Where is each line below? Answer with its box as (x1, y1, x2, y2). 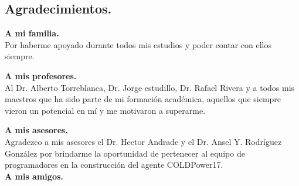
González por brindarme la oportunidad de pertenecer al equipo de (5, 147, 245, 159)
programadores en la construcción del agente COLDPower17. (5, 158, 223, 171)
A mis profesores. (5, 69, 77, 82)
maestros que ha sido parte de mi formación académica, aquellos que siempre (5, 93, 281, 105)
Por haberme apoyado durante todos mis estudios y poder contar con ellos (5, 38, 271, 50)
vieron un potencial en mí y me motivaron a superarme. (5, 104, 206, 116)
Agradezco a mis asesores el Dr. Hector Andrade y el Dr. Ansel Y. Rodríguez (5, 135, 282, 147)
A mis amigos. (5, 170, 63, 182)
